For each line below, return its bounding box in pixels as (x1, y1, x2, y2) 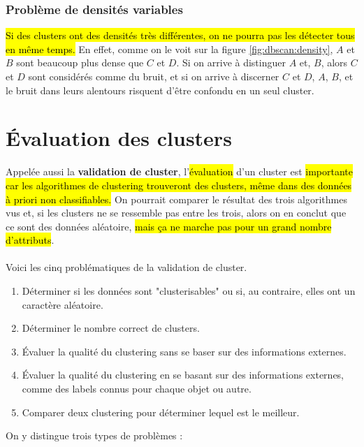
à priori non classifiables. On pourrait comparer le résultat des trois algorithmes (6, 191, 347, 206)
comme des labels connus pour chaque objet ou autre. (22, 381, 252, 396)
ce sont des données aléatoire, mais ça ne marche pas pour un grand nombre (6, 219, 332, 233)
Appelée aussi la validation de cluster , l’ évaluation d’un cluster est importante (6, 164, 354, 179)
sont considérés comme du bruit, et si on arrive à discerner (28, 69, 279, 83)
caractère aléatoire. (22, 297, 103, 312)
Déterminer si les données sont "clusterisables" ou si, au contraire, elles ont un (22, 284, 356, 298)
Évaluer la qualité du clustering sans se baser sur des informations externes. (22, 344, 347, 358)
